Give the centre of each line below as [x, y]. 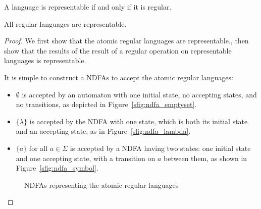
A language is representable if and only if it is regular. [88, 7]
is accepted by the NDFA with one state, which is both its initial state [139, 121]
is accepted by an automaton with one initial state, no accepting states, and [139, 94]
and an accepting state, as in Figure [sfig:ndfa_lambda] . [103, 131]
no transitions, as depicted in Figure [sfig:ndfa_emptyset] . [106, 104]
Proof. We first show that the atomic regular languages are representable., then [126, 41]
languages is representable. [45, 60]
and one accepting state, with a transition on [86, 158]
